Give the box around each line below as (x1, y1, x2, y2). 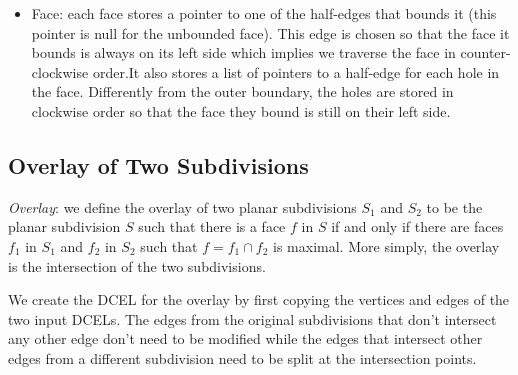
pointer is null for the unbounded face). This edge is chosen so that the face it (31, 22, 510, 43)
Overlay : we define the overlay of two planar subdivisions (8, 196, 357, 217)
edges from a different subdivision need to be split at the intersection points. (8, 347, 477, 368)
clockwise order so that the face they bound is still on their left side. (31, 100, 451, 121)
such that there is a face (138, 216, 286, 237)
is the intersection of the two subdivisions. (8, 255, 266, 276)
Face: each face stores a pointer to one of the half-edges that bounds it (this (31, 3, 497, 23)
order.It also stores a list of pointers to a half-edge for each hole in (92, 61, 500, 82)
